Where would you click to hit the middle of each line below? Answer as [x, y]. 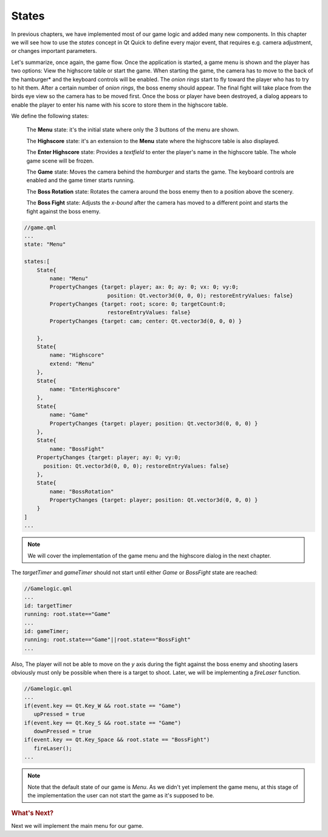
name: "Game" [69, 415]
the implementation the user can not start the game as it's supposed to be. [121, 795]
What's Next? [32, 813]
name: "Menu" [69, 278]
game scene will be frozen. [60, 161]
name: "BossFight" [77, 449]
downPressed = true [63, 731]
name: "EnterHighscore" [85, 389]
